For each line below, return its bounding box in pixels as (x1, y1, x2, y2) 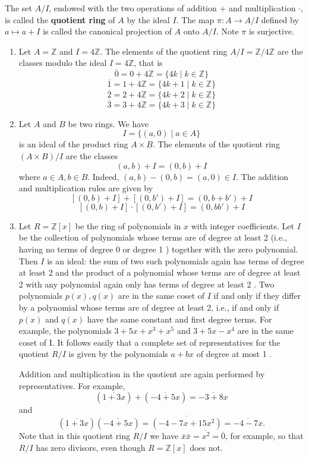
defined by (261, 13, 299, 26)
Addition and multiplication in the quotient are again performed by (18, 367, 265, 380)
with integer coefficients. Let (191, 219, 295, 232)
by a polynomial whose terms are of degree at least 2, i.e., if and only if (18, 301, 279, 313)
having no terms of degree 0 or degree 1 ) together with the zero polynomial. (18, 243, 298, 255)
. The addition (236, 170, 289, 182)
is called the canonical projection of (43, 25, 172, 37)
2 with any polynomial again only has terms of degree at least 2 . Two (18, 277, 275, 290)
